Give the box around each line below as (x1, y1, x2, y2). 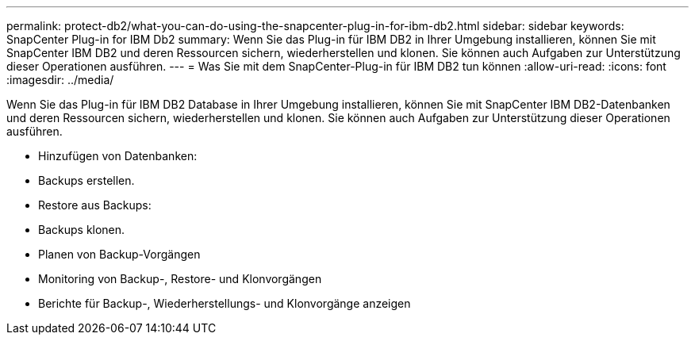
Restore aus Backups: (38, 198, 152, 212)
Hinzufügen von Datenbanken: (38, 149, 198, 163)
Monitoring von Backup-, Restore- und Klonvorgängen (38, 272, 322, 285)
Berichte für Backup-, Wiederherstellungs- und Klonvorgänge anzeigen (38, 297, 411, 310)
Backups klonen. (38, 223, 125, 236)
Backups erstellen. (38, 174, 135, 187)
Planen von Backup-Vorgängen (38, 247, 201, 261)
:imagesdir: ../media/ (6, 73, 114, 86)
